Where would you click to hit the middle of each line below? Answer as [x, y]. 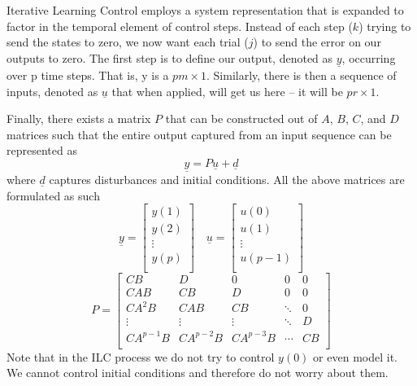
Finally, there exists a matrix [79, 118]
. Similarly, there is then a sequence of [301, 75]
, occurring [369, 57]
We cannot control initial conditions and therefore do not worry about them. [198, 373]
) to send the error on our [317, 42]
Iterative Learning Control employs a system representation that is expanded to [205, 10]
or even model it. [355, 356]
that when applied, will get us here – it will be [227, 91]
